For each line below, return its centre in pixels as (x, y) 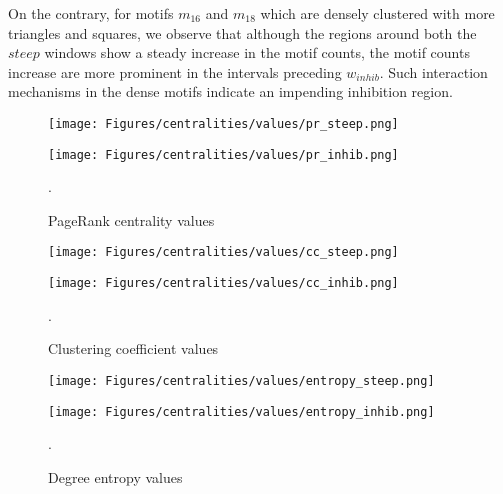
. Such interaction (433, 71)
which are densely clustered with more (377, 13)
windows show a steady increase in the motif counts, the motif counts (257, 52)
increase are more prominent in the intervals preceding (175, 71)
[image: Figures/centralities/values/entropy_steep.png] (241, 380)
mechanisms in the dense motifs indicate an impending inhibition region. (230, 91)
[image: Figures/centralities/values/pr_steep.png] (223, 123)
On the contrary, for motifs (91, 13)
